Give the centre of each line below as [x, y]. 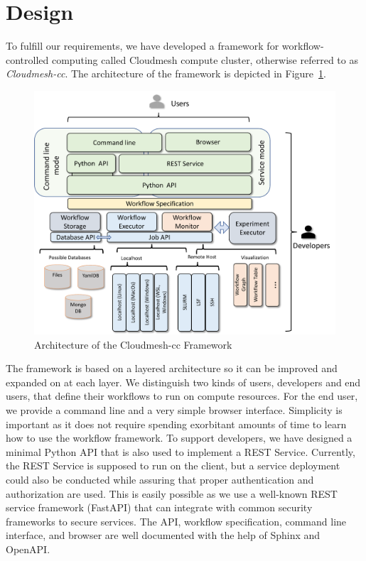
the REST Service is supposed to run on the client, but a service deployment [173, 465]
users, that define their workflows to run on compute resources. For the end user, [182, 396]
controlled [27, 59]
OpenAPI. [28, 549]
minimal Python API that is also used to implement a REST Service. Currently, [181, 451]
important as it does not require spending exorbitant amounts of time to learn [176, 424]
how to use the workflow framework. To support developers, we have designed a [179, 438]
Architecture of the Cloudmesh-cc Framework [133, 344]
